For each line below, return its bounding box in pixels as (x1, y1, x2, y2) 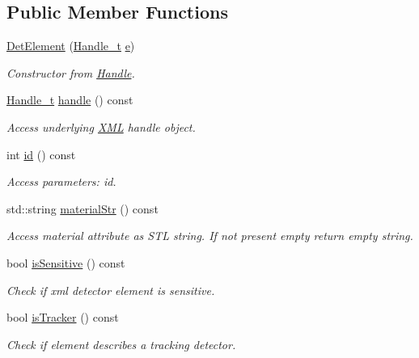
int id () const (6, 145, 76, 162)
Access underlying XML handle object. (6, 118, 196, 135)
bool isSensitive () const (6, 254, 125, 271)
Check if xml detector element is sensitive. (6, 281, 215, 298)
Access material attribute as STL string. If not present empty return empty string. (6, 227, 413, 244)
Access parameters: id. (6, 173, 116, 190)
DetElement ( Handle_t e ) (6, 37, 135, 54)
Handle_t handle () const (6, 91, 133, 108)
